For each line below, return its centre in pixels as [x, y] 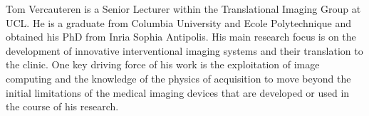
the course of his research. [62, 106]
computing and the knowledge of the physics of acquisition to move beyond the [178, 78]
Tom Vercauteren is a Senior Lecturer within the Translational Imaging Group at [183, 9]
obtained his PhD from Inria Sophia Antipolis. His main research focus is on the [181, 37]
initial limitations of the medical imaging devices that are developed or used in [178, 92]
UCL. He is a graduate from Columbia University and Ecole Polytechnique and [179, 22]
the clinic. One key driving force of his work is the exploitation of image [163, 64]
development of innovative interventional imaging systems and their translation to [184, 50]
